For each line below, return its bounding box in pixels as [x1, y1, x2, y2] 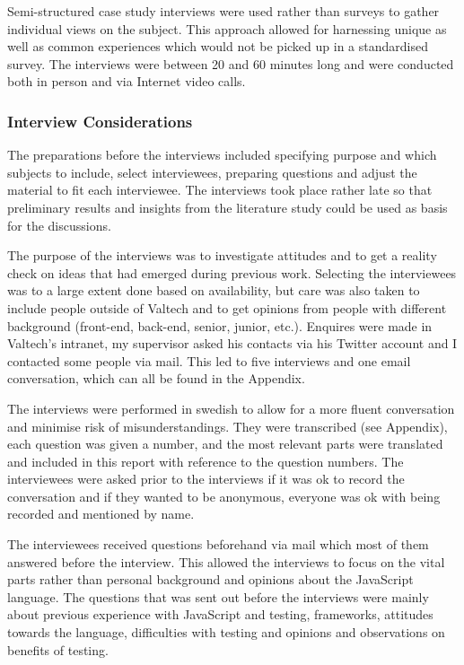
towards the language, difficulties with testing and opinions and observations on [7, 623, 445, 642]
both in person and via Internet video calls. [7, 72, 246, 91]
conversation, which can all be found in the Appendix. [7, 369, 305, 388]
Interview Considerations [7, 109, 193, 132]
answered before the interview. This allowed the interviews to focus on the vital [7, 552, 445, 571]
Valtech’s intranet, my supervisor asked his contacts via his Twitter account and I [7, 334, 458, 353]
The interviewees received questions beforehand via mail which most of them [7, 535, 429, 554]
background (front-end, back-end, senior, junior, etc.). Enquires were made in [7, 316, 433, 335]
